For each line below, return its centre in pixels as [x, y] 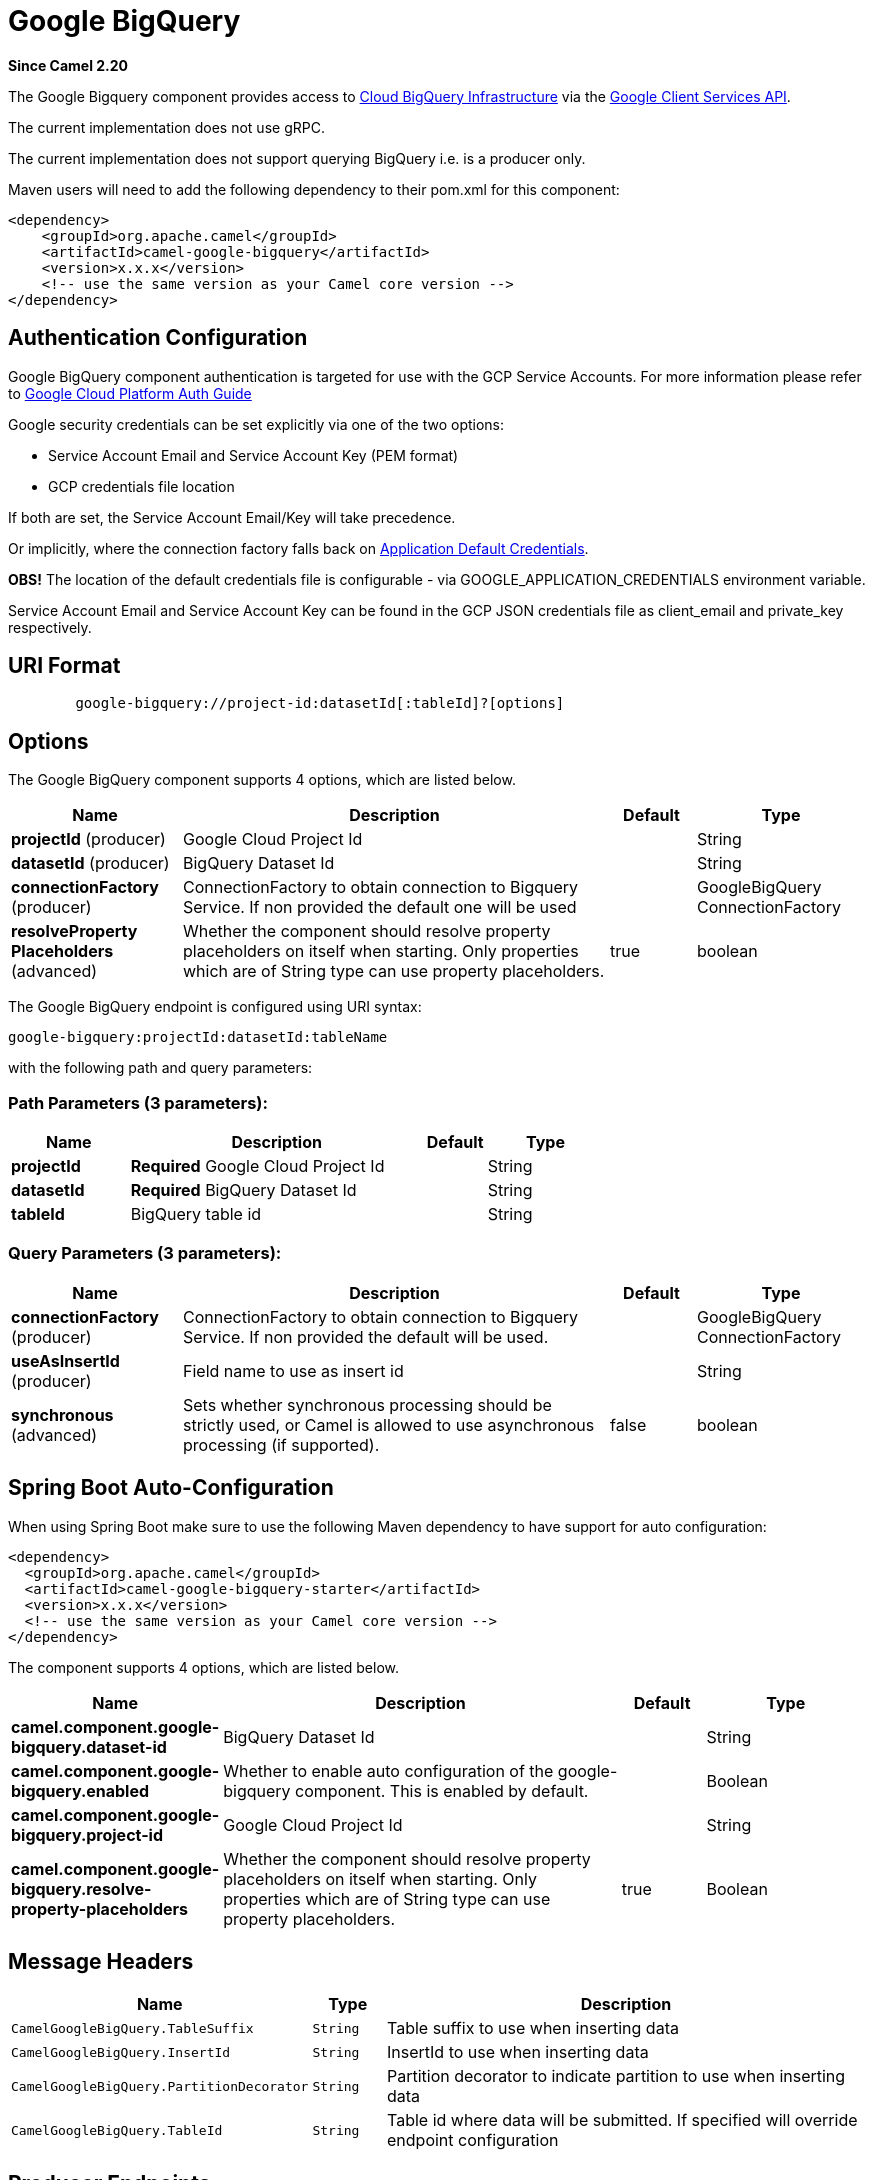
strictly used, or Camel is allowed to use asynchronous [389, 1424]
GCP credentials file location [141, 486]
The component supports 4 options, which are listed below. [204, 1667]
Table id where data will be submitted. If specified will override [622, 2120]
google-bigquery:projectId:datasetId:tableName [198, 1037]
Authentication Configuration [158, 338]
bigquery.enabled [80, 1790]
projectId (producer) [88, 839]
